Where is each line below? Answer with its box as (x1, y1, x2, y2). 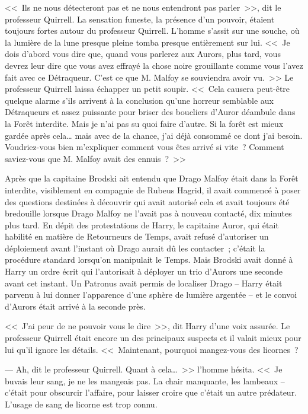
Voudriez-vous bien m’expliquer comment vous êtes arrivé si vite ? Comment (5, 141, 284, 153)
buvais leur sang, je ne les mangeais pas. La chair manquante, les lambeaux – (5, 374, 285, 387)
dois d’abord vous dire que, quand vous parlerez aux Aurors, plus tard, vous (5, 47, 281, 60)
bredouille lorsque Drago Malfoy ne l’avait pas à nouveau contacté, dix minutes (5, 207, 292, 219)
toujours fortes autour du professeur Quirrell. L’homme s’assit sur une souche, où (5, 24, 300, 37)
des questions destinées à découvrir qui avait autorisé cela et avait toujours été (5, 195, 290, 208)
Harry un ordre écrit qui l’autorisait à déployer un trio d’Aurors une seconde (5, 265, 283, 278)
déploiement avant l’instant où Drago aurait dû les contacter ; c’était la (5, 241, 265, 254)
